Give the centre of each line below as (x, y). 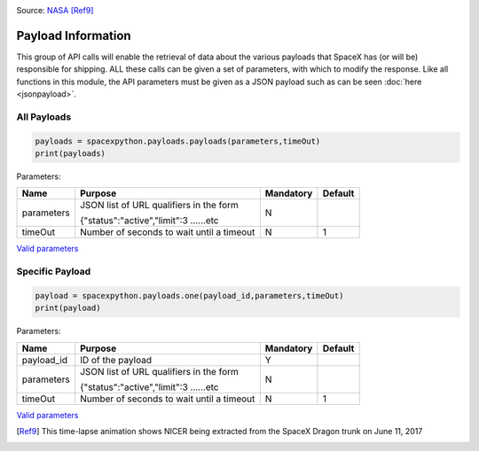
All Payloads (44, 117)
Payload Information (74, 35)
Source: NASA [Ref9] (55, 10)
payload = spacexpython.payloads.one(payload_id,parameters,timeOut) (189, 295)
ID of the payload (116, 360)
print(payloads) (71, 154)
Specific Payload (54, 272)
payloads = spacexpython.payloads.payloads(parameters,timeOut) (178, 141)
